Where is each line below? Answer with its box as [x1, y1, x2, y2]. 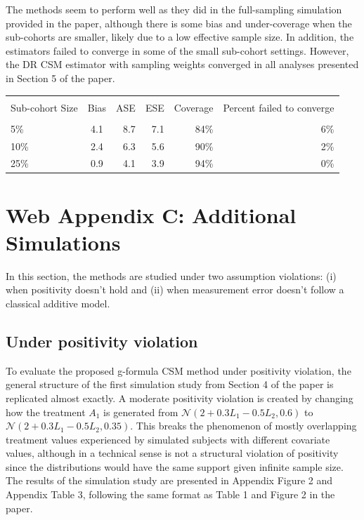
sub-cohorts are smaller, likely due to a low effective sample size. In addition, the [6, 29, 354, 44]
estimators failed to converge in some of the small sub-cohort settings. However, [6, 43, 349, 58]
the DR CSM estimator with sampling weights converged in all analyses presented [6, 57, 359, 72]
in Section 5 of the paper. [6, 70, 115, 85]
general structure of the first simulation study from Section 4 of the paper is [6, 377, 334, 392]
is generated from [103, 404, 178, 419]
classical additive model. [6, 295, 110, 310]
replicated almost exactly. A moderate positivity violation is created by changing [6, 390, 353, 405]
